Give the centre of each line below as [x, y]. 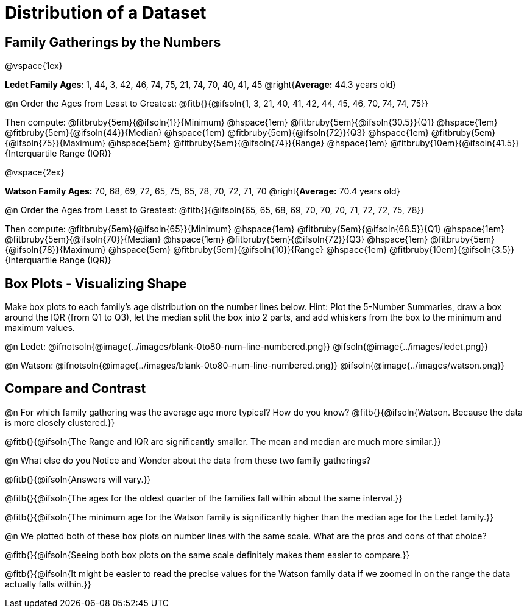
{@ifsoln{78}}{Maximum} [55, 250]
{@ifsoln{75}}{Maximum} [55, 143]
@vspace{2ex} [35, 172]
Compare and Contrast [76, 389]
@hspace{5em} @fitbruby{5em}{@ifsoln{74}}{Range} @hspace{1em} [248, 143]
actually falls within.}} [48, 584]
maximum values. [40, 328]
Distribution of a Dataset [106, 13]
